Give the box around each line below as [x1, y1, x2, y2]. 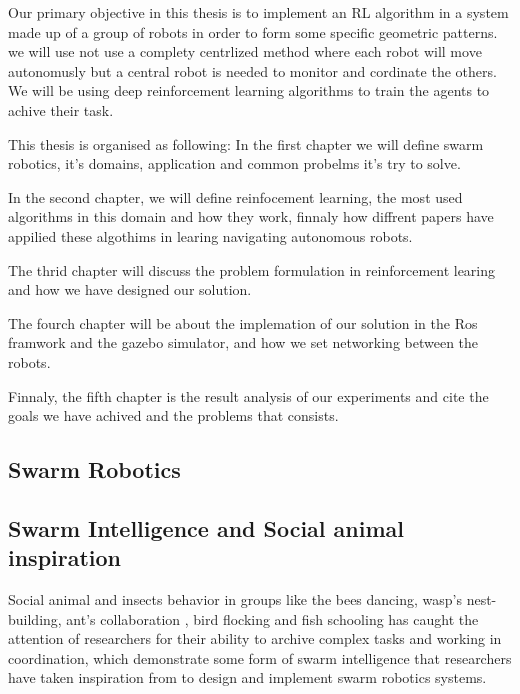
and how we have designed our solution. [8, 279, 252, 300]
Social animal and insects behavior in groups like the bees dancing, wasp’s [8, 589, 462, 610]
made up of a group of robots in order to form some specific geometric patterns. [8, 21, 498, 42]
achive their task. [8, 99, 114, 120]
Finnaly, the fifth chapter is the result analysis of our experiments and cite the [8, 385, 489, 406]
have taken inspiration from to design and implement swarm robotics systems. [8, 667, 487, 688]
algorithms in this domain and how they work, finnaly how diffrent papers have [8, 206, 494, 227]
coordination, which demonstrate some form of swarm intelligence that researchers [8, 647, 512, 668]
